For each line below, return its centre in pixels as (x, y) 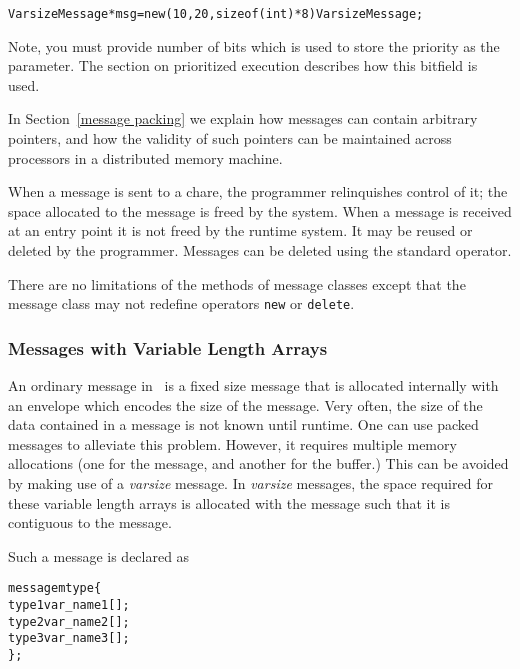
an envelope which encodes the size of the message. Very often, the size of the (245, 404)
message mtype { (55, 588)
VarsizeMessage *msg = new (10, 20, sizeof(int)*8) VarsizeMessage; (216, 14)
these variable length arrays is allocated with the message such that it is (229, 502)
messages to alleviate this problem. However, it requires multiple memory (232, 443)
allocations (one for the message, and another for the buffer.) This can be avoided (258, 463)
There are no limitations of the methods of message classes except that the (237, 283)
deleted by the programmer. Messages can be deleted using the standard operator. (260, 250)
